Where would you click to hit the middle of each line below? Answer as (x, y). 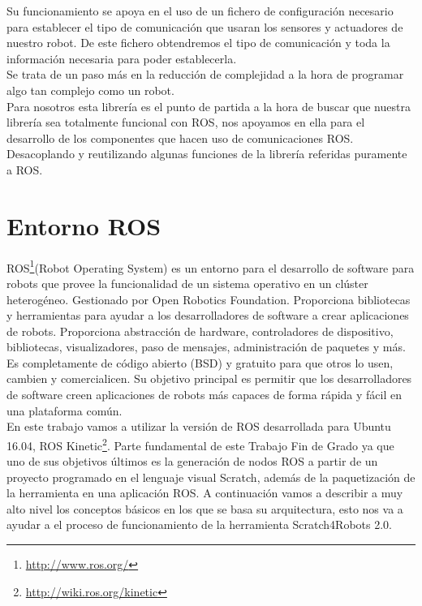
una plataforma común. (65, 410)
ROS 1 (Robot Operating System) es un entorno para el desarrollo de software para (211, 266)
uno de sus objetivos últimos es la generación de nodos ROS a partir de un (192, 461)
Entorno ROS (84, 225)
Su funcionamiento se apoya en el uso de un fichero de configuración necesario (200, 11)
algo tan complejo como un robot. (90, 90)
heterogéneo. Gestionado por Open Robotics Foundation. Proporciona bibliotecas (209, 299)
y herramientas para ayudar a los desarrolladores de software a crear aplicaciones (208, 315)
